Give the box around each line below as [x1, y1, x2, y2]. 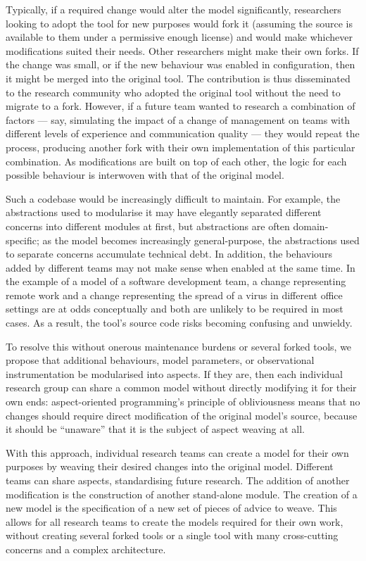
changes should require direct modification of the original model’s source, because [6, 408, 358, 422]
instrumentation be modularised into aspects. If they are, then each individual [6, 366, 343, 381]
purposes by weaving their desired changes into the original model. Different [6, 459, 334, 474]
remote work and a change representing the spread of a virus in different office [6, 287, 343, 302]
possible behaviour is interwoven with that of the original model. [6, 168, 284, 182]
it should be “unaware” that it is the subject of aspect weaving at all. [6, 422, 305, 436]
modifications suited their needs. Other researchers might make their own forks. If [6, 43, 359, 58]
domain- [293, 218, 329, 233]
